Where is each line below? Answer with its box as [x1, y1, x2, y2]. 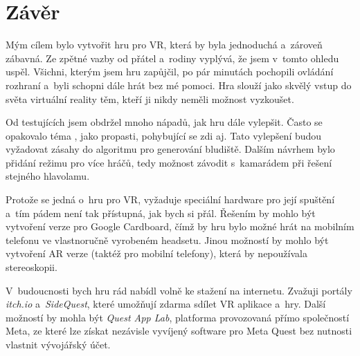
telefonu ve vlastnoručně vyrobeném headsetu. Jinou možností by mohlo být [6, 232, 329, 247]
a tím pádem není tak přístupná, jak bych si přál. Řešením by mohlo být [6, 205, 316, 220]
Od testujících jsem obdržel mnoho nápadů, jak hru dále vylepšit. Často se [6, 115, 323, 129]
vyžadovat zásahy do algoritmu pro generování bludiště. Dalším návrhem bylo [6, 142, 335, 156]
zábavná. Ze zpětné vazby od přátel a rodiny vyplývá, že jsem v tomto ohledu [6, 50, 339, 65]
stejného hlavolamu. [6, 169, 90, 183]
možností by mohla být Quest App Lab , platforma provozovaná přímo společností [6, 310, 350, 324]
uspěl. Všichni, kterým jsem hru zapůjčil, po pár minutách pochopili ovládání [6, 64, 334, 79]
